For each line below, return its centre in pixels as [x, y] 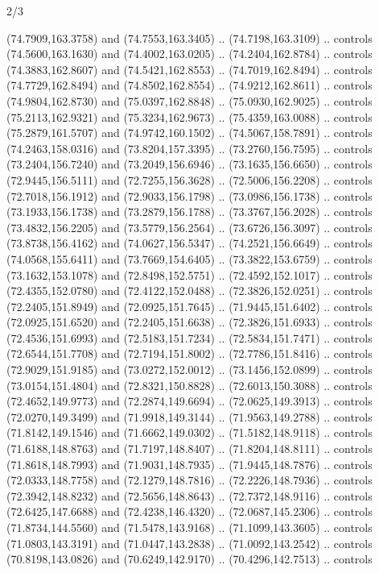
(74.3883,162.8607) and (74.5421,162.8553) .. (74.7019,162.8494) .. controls [189, 69]
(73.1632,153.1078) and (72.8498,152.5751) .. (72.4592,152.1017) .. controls [189, 274]
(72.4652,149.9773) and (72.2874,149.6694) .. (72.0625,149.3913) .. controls [189, 401]
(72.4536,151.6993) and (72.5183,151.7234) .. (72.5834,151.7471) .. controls [189, 337]
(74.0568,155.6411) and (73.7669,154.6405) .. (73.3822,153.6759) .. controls [189, 258]
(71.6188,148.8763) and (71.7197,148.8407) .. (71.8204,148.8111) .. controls [189, 448]
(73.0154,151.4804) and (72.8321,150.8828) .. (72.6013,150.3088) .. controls [189, 385]
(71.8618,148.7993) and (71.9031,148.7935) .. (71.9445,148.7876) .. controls [189, 464]
